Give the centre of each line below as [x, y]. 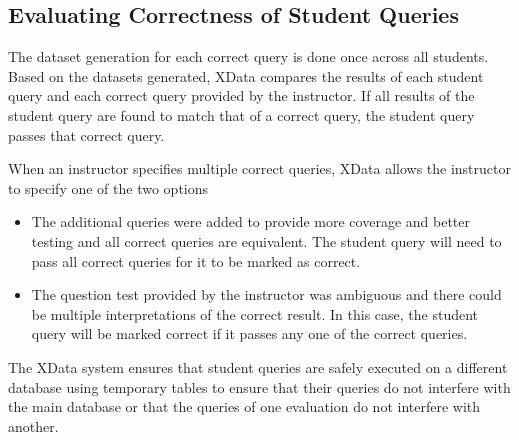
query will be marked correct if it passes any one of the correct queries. [249, 333]
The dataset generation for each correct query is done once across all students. [248, 56]
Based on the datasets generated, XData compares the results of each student [246, 75]
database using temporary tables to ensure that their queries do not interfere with [259, 386]
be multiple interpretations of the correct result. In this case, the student [255, 313]
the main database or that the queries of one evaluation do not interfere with [244, 406]
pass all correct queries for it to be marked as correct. [196, 260]
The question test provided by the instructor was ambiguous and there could [266, 294]
